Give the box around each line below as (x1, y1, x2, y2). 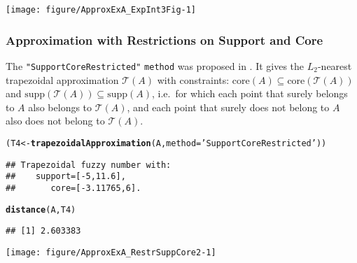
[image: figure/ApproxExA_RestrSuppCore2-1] (6, 247, 216, 257)
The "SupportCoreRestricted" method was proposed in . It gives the (6, 58, 304, 73)
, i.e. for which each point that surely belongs (152, 86, 348, 101)
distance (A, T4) (6, 204, 76, 215)
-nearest (317, 58, 352, 73)
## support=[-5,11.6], (6, 171, 126, 182)
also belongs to (28, 99, 92, 114)
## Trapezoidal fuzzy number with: (6, 159, 171, 170)
